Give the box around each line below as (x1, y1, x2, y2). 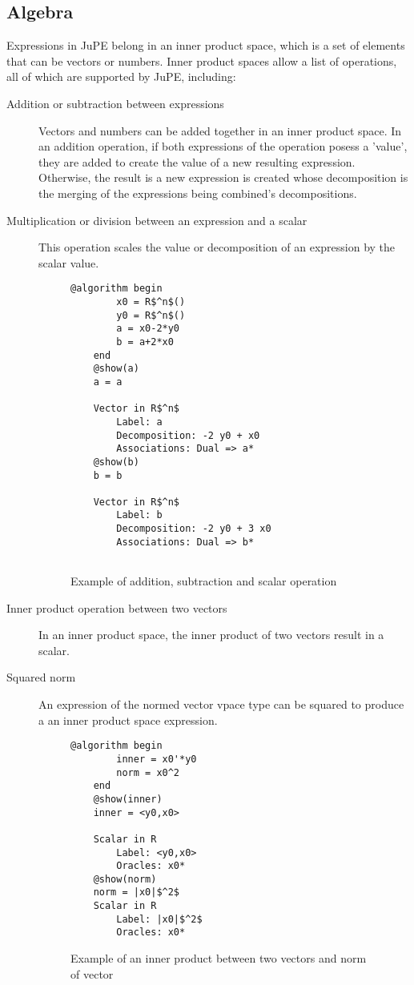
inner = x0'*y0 (116, 753, 197, 765)
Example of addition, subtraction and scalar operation (70, 573, 337, 589)
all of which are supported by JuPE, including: (6, 68, 236, 85)
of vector (70, 965, 114, 982)
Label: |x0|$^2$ (116, 913, 203, 925)
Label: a (116, 416, 163, 428)
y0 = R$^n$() (116, 309, 186, 321)
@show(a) (93, 363, 139, 375)
